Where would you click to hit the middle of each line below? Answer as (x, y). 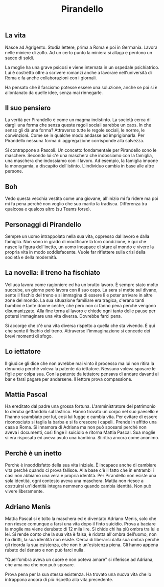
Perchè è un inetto (34, 453)
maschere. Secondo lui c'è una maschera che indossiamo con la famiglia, (79, 156)
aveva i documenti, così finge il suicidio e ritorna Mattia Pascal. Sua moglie (80, 432)
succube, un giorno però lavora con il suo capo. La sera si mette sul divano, (81, 290)
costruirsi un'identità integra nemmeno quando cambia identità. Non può (78, 486)
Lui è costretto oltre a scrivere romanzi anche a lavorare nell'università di (79, 72)
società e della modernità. (31, 258)
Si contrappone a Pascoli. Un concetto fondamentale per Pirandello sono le (81, 150)
